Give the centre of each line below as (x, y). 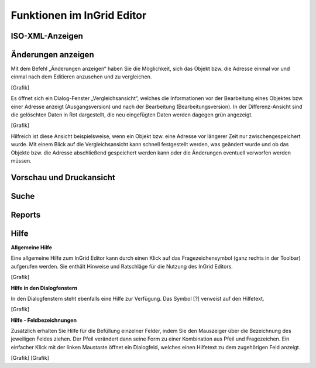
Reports (26, 214)
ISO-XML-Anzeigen (47, 36)
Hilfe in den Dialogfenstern (44, 288)
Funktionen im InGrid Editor (79, 15)
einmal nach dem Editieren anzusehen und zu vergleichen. (81, 77)
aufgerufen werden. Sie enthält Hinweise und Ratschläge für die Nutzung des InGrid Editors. (122, 266)
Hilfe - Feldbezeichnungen (44, 320)
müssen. (21, 160)
